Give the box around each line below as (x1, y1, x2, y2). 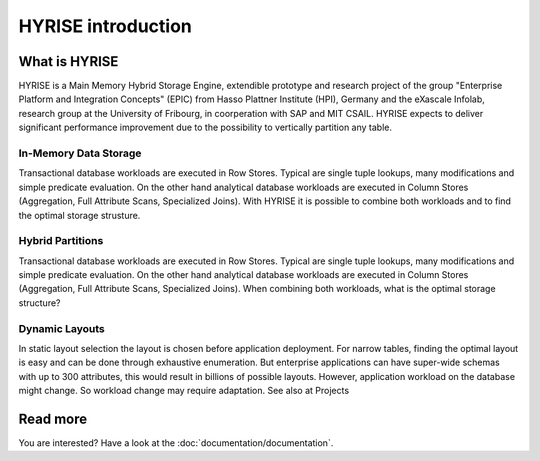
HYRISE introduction (18, 15, 192, 37)
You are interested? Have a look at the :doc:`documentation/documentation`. (18, 437, 334, 449)
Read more (18, 410, 88, 427)
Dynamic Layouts (18, 321, 105, 335)
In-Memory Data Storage (18, 146, 142, 160)
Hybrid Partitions (18, 234, 104, 248)
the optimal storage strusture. (18, 209, 141, 221)
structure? (18, 296, 61, 309)
